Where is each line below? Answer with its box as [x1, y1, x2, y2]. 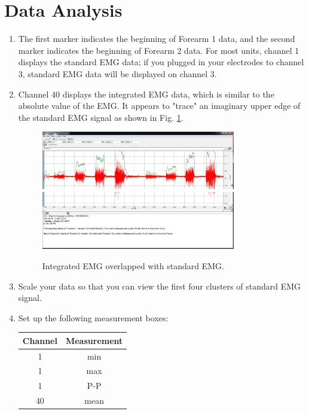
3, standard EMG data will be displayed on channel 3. [18, 67, 217, 80]
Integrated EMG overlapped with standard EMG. [42, 259, 224, 272]
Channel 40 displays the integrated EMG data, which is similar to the [18, 87, 274, 100]
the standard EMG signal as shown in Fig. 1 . [18, 111, 183, 123]
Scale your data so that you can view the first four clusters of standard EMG [18, 279, 301, 292]
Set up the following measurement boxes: [18, 311, 169, 324]
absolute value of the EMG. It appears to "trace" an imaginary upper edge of [18, 99, 301, 112]
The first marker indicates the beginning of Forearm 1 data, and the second [18, 32, 295, 45]
